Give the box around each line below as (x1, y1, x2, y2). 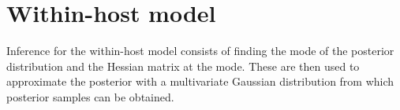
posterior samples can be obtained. (6, 88, 174, 104)
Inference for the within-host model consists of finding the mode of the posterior (6, 42, 394, 59)
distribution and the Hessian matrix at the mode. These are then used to (6, 57, 360, 74)
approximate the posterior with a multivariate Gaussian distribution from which (6, 73, 394, 90)
